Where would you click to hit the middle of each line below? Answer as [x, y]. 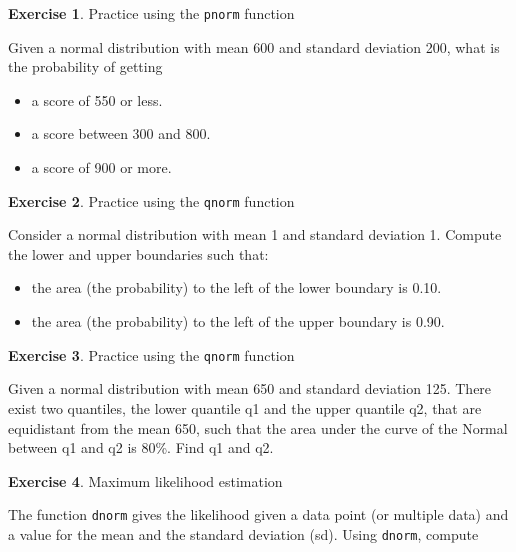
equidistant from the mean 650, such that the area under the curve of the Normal [258, 427]
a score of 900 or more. [101, 167]
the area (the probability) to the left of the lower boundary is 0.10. [236, 287]
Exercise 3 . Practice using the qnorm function [151, 354]
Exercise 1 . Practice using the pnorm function [151, 13]
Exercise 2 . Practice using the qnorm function [151, 200]
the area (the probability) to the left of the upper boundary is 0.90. [238, 321]
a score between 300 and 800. [121, 133]
